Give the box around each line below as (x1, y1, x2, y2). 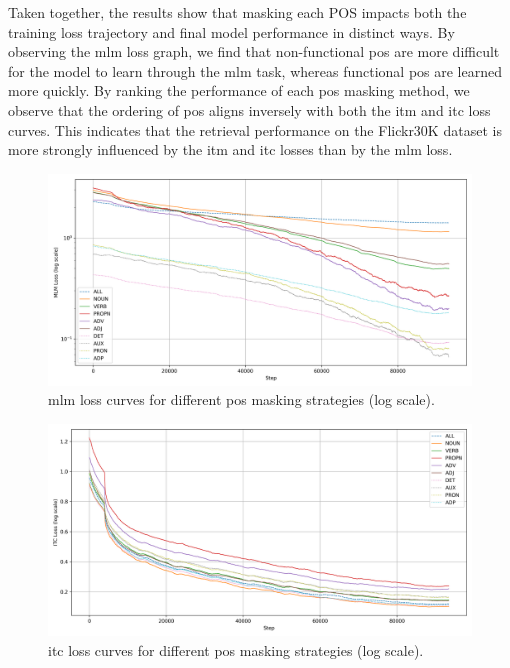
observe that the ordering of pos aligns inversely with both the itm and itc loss (8, 99, 491, 120)
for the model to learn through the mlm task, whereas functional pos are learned (8, 60, 503, 81)
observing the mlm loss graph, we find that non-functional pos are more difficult (8, 41, 500, 62)
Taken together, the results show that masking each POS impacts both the (8, 2, 467, 22)
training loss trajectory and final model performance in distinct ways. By (8, 21, 455, 42)
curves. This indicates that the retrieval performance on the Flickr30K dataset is (8, 119, 502, 140)
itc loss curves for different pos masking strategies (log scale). (48, 639, 424, 660)
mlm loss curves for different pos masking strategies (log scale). (48, 389, 435, 410)
